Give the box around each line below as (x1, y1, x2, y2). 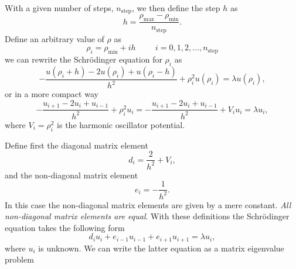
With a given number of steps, (5, 2, 114, 13)
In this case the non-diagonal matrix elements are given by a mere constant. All (5, 198, 291, 211)
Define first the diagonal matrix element (5, 139, 148, 151)
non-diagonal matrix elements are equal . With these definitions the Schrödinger (5, 210, 290, 222)
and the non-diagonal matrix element (5, 168, 138, 181)
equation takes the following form (5, 221, 125, 233)
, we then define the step (132, 2, 220, 13)
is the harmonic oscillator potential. (57, 118, 185, 130)
